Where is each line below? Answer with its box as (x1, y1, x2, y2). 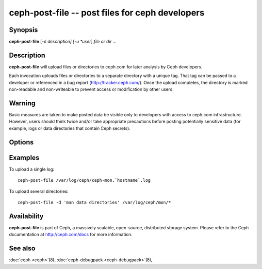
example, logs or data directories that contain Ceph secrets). (9, 125, 131, 131)
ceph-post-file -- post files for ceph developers (9, 7, 205, 18)
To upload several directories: (9, 188, 69, 194)
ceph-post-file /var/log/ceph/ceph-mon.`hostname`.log (17, 177, 151, 183)
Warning (9, 99, 36, 107)
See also (9, 244, 36, 253)
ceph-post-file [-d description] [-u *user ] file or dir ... (9, 39, 116, 45)
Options (9, 138, 34, 146)
